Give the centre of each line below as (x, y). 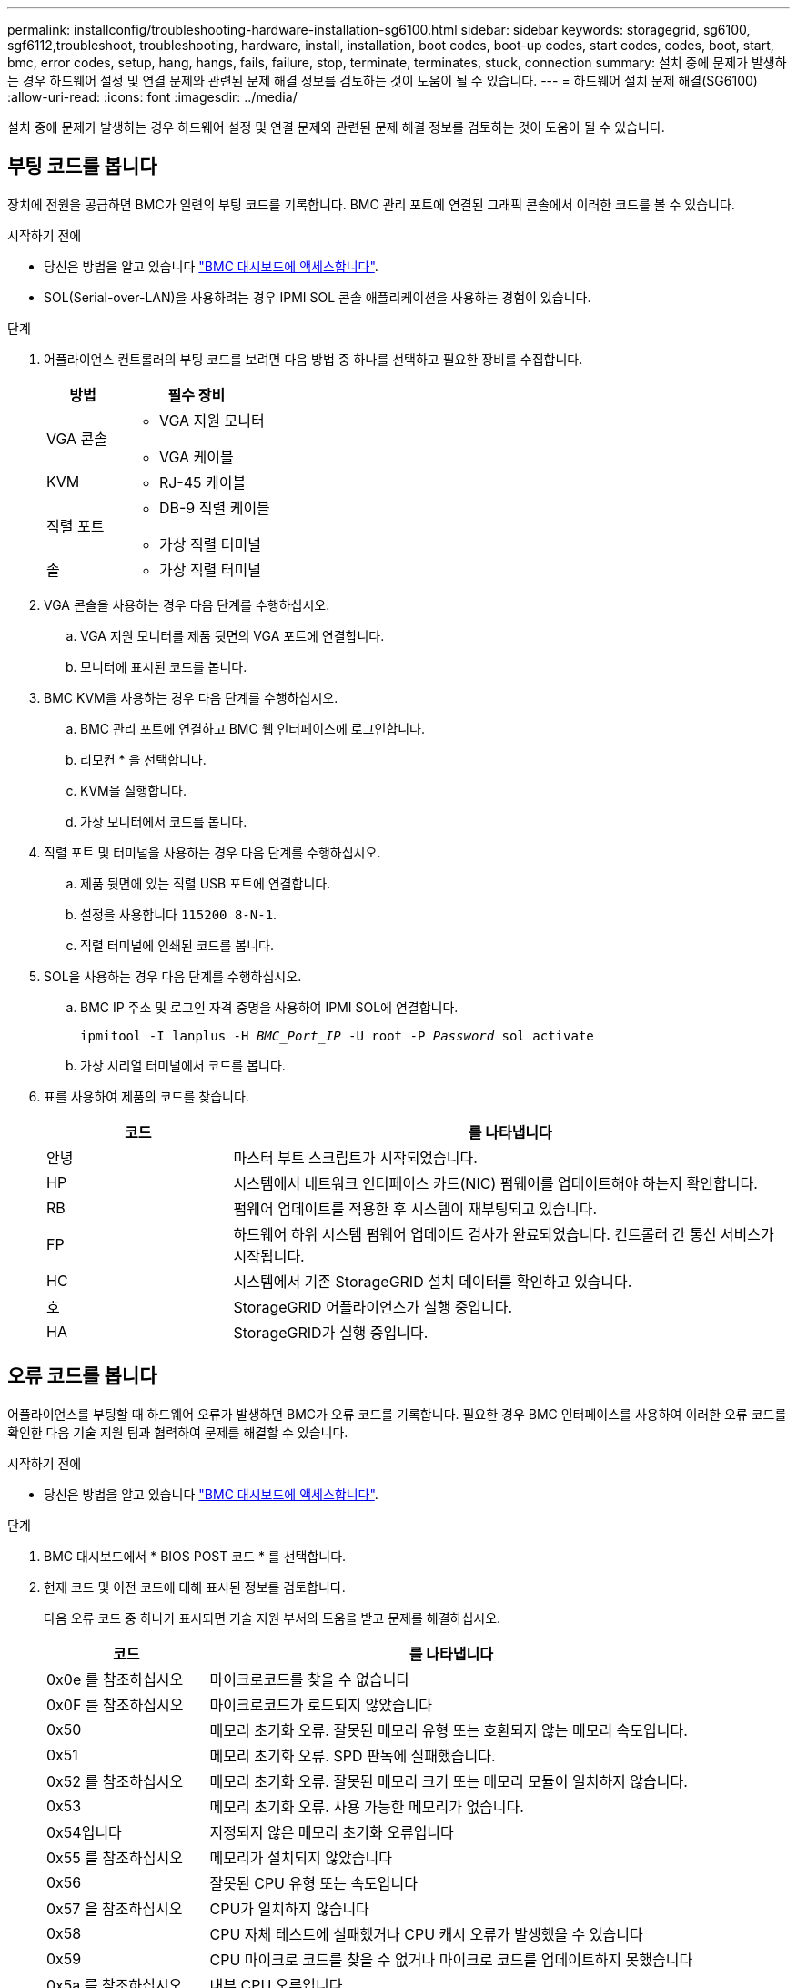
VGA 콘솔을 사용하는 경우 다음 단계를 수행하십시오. (187, 604)
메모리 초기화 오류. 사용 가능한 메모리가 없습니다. (367, 1806)
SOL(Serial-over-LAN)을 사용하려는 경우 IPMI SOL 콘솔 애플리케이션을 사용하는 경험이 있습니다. (318, 297)
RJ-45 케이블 (202, 482)
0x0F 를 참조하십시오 (115, 1704)
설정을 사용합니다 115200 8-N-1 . (179, 914)
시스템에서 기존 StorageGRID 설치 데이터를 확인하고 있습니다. (433, 1281)
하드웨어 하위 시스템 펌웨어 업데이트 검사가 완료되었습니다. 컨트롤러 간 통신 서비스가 (504, 1234)
